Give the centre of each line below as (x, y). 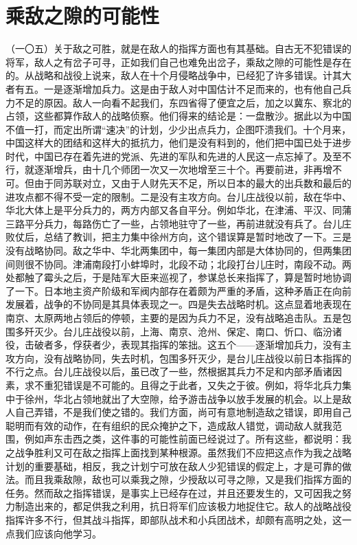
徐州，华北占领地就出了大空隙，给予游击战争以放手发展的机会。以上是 (183, 398)
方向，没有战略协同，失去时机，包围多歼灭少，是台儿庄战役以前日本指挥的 (183, 358)
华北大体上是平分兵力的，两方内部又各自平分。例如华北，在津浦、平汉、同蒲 (178, 210)
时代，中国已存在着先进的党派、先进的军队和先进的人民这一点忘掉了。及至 (174, 156)
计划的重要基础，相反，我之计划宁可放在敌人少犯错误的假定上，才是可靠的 (174, 466)
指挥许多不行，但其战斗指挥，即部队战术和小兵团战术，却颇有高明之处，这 (174, 519)
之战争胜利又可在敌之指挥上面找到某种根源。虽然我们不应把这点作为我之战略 (178, 452)
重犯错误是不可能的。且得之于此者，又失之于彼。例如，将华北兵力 (193, 385)
